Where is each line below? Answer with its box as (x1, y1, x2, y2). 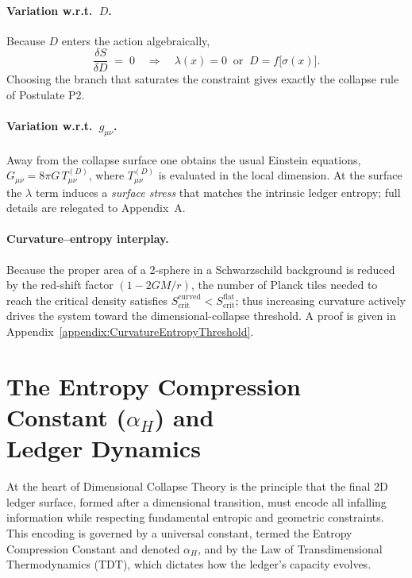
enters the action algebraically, (61, 32, 210, 48)
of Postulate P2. (6, 87, 85, 103)
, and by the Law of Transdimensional (198, 540, 383, 557)
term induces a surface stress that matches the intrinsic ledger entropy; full (35, 183, 401, 200)
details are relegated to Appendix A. (6, 199, 186, 216)
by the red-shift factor (6, 276, 114, 293)
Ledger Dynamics (6, 432, 201, 464)
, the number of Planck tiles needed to (191, 276, 378, 293)
